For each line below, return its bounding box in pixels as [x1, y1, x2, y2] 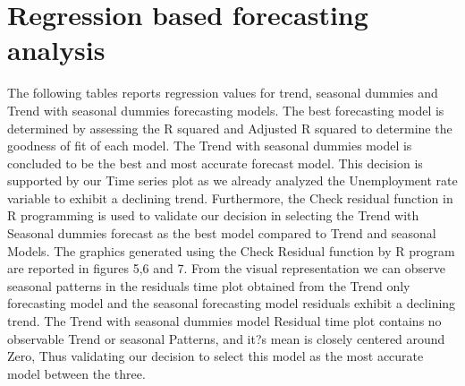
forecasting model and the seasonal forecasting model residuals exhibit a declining [7, 294, 456, 313]
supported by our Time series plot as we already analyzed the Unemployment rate [7, 171, 458, 190]
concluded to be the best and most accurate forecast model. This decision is [7, 153, 423, 172]
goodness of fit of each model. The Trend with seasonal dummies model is [7, 136, 412, 155]
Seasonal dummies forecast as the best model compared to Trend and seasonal [7, 224, 436, 243]
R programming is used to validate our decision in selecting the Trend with [7, 206, 419, 225]
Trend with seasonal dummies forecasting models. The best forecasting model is [7, 100, 444, 119]
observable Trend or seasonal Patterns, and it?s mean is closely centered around [7, 329, 445, 347]
